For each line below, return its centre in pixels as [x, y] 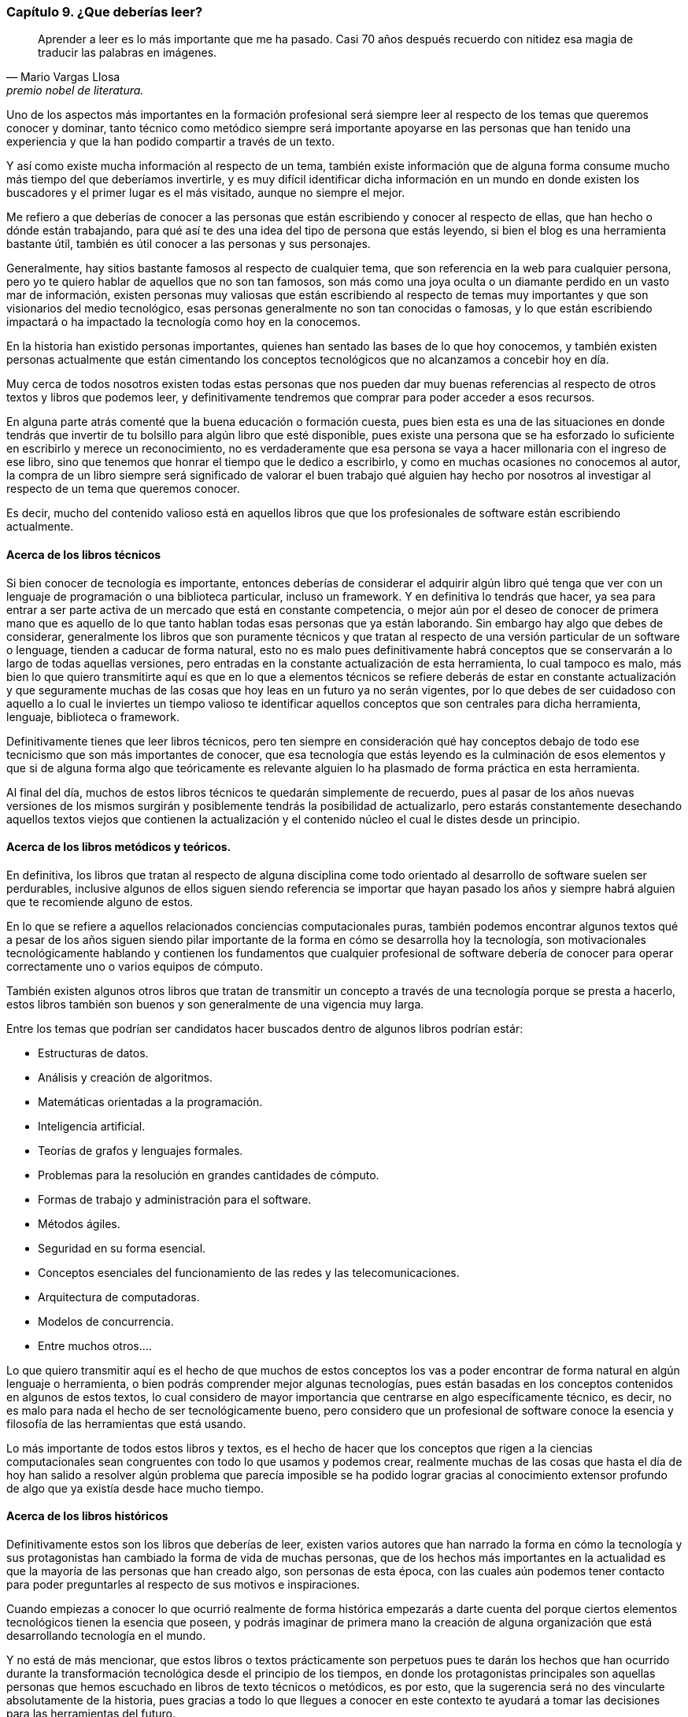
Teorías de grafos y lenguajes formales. [141, 1150]
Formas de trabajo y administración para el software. [175, 1199]
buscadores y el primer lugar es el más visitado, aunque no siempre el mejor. [206, 193]
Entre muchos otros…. [95, 1345]
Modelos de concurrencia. [106, 1321]
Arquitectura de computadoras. [119, 1297]
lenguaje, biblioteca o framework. [93, 716]
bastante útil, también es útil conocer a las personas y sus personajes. [189, 244]
